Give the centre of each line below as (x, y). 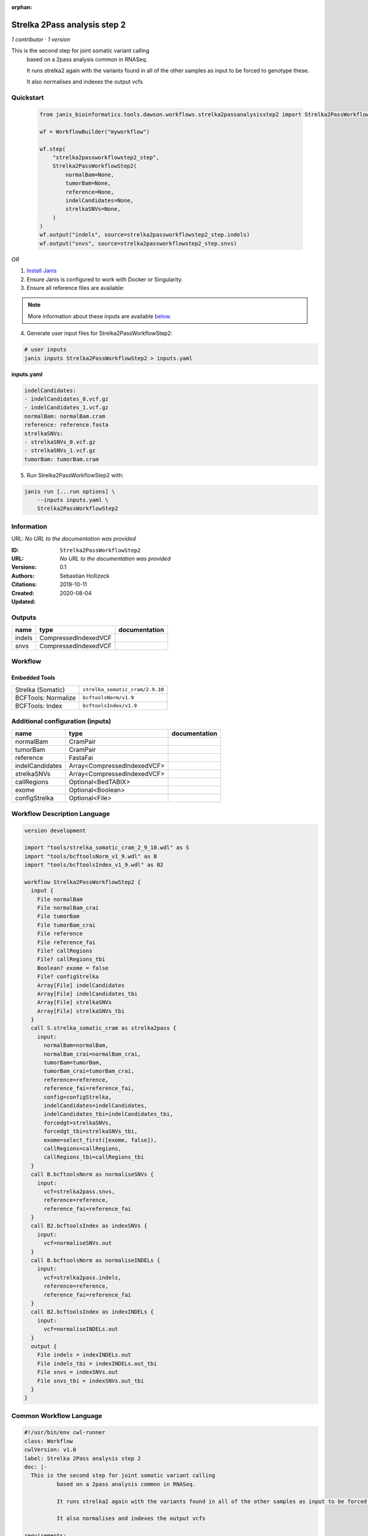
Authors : (23, 576)
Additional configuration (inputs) (61, 721)
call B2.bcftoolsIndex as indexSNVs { (89, 1226)
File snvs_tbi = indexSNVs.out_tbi (90, 1381)
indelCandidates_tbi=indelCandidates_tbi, (109, 1114)
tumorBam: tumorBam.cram (62, 459)
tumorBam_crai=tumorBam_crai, (89, 1071)
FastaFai (81, 758)
